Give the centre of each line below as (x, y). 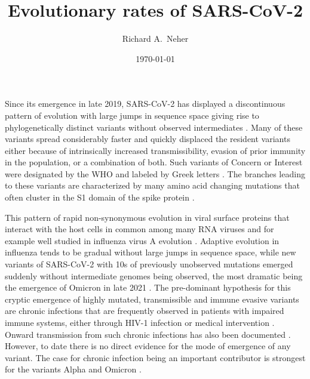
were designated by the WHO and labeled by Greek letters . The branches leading (155, 173)
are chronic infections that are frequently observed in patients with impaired (145, 311)
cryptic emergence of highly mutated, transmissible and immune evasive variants (152, 299)
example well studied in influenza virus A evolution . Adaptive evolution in (142, 240)
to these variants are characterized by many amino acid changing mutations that (152, 185)
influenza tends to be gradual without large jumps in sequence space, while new (151, 252)
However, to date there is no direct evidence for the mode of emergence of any (148, 346)
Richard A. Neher (155, 38)
